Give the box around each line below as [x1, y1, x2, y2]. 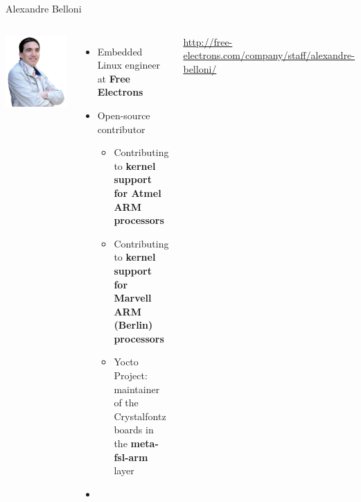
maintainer [114, 381, 160, 396]
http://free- [183, 34, 233, 49]
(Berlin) [114, 318, 153, 332]
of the [114, 395, 139, 410]
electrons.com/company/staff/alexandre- [183, 48, 355, 62]
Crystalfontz [114, 408, 166, 423]
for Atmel [114, 185, 161, 200]
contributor [97, 121, 146, 136]
